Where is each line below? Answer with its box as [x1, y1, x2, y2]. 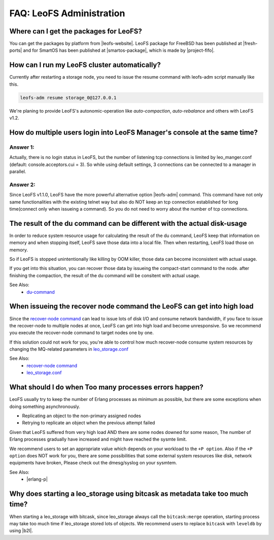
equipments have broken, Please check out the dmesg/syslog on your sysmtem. [9, 460, 177, 466]
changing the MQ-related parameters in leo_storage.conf [9, 346, 129, 352]
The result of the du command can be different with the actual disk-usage [9, 219, 247, 228]
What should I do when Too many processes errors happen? [9, 383, 203, 392]
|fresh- [243, 41, 258, 47]
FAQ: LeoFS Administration [9, 8, 125, 19]
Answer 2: [9, 181, 36, 188]
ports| [9, 47, 22, 53]
